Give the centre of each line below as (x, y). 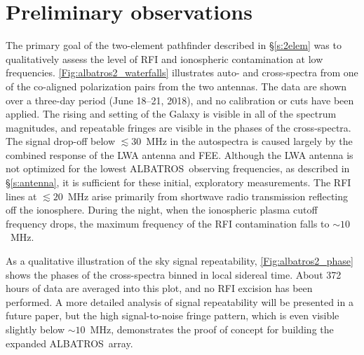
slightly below (35, 329)
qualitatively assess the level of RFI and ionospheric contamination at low (164, 58)
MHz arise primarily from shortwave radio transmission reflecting (208, 196)
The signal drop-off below (61, 141)
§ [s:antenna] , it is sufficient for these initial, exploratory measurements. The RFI (178, 182)
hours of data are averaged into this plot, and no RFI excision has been (159, 288)
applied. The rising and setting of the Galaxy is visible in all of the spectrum (171, 114)
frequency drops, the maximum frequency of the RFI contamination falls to (168, 223)
